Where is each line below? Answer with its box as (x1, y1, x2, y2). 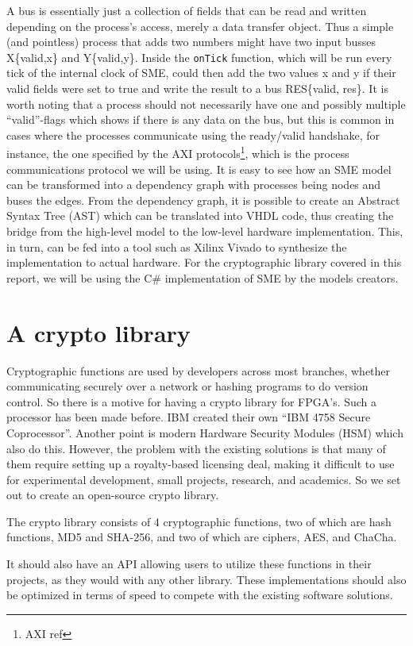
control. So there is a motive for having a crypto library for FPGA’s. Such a (6, 393, 377, 410)
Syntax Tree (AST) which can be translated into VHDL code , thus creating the (6, 207, 394, 224)
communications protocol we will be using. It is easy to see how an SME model (6, 160, 392, 177)
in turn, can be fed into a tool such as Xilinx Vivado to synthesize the (6, 238, 347, 255)
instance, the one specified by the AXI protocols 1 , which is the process (6, 143, 349, 162)
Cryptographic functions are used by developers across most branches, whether (6, 362, 391, 379)
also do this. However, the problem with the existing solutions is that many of (6, 440, 386, 456)
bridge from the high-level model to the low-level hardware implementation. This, (6, 223, 403, 240)
